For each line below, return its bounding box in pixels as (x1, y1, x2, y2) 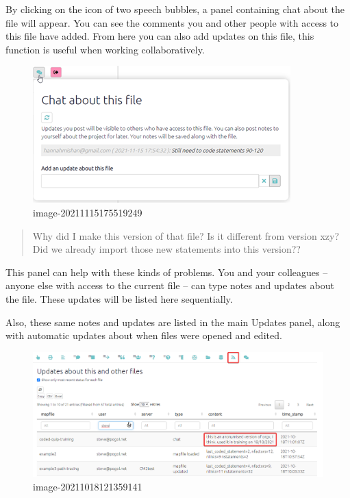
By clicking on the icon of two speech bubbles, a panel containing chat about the (5, 2, 345, 16)
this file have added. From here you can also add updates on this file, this (5, 29, 314, 43)
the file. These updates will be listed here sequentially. (5, 291, 233, 306)
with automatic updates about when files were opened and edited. (5, 328, 282, 343)
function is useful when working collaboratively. (5, 42, 205, 56)
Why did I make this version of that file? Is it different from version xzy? (32, 228, 340, 242)
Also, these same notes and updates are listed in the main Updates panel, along (5, 314, 340, 329)
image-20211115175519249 (33, 205, 142, 219)
